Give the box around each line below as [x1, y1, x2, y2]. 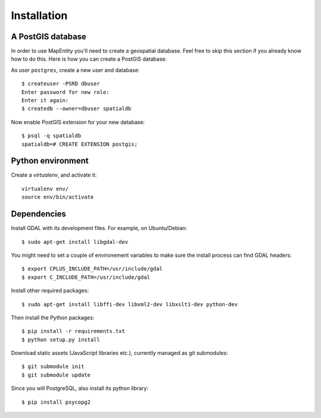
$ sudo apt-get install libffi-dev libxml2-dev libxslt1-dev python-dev [21, 301, 238, 307]
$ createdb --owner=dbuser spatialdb [21, 105, 132, 112]
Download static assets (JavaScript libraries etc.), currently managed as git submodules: [11, 350, 228, 357]
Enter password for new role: [21, 89, 110, 95]
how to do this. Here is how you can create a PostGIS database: [11, 55, 167, 62]
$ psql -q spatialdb [21, 133, 81, 139]
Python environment [11, 156, 89, 166]
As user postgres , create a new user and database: [11, 66, 140, 74]
